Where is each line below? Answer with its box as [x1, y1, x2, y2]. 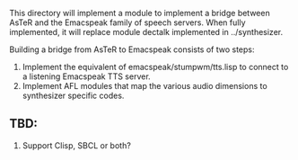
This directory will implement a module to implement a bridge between [9, 8, 271, 18]
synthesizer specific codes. [22, 90, 125, 101]
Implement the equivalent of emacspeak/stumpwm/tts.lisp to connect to [22, 62, 289, 72]
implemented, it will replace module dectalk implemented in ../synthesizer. [9, 27, 284, 37]
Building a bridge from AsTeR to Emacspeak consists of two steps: [9, 44, 255, 55]
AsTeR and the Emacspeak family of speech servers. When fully [9, 17, 246, 28]
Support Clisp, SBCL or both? [22, 139, 132, 151]
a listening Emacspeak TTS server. [22, 71, 151, 82]
